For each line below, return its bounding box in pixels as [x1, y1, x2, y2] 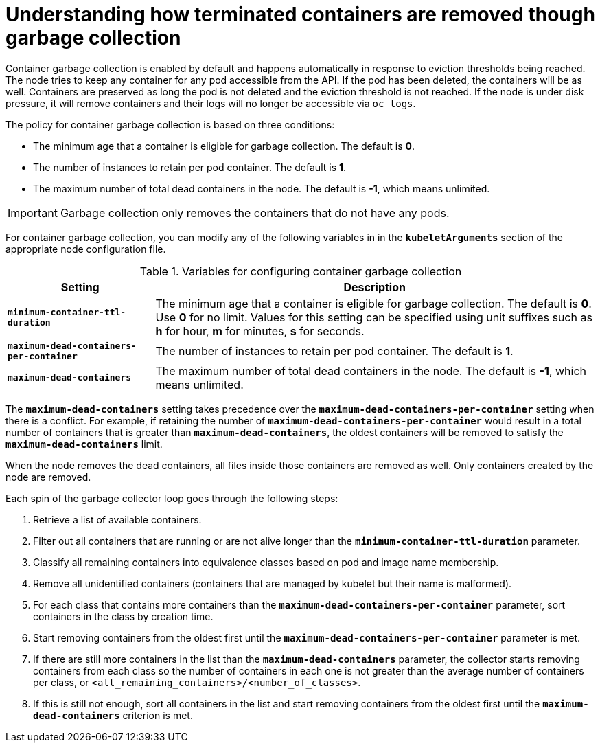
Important [8, 205, 58, 220]
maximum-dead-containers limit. [5, 438, 163, 450]
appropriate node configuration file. [5, 242, 166, 255]
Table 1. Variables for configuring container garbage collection [139, 264, 462, 278]
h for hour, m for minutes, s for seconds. [155, 324, 365, 338]
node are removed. [5, 471, 91, 483]
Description [343, 280, 406, 294]
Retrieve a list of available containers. [33, 513, 202, 525]
